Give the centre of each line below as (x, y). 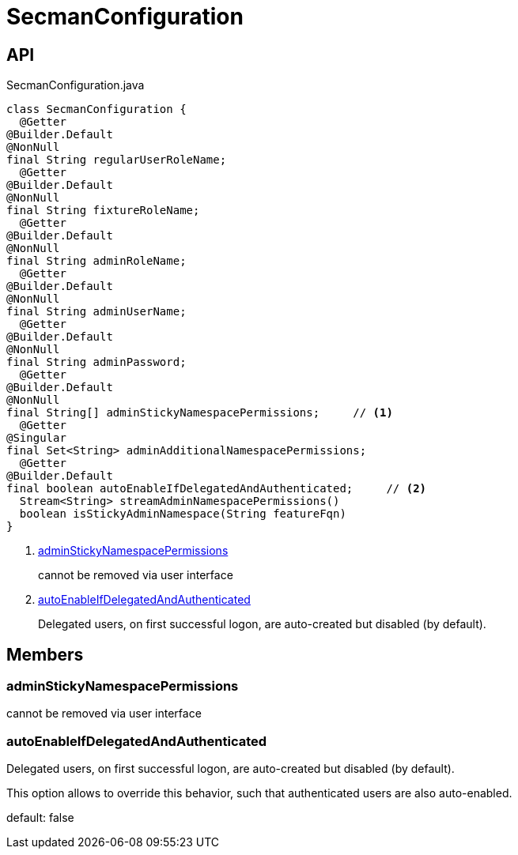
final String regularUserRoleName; (117, 160)
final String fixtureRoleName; (103, 211)
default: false (40, 818)
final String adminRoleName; (96, 261)
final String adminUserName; (96, 312)
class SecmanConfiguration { (96, 109)
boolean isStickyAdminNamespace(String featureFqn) (183, 514)
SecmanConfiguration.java (76, 85)
